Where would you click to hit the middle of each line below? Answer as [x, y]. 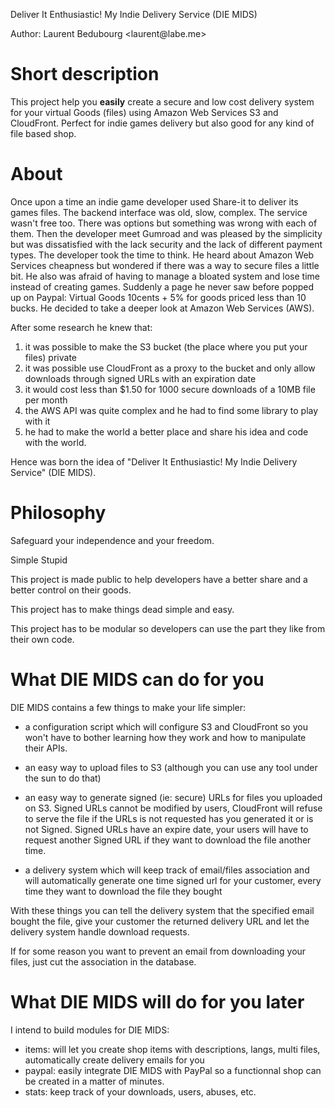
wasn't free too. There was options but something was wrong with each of [164, 223]
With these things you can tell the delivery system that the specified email [162, 910]
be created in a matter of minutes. [94, 1081]
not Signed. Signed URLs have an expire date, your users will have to [166, 829]
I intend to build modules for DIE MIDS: [90, 1030]
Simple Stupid [39, 560]
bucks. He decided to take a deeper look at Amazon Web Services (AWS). [162, 308]
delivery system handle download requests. [100, 931]
